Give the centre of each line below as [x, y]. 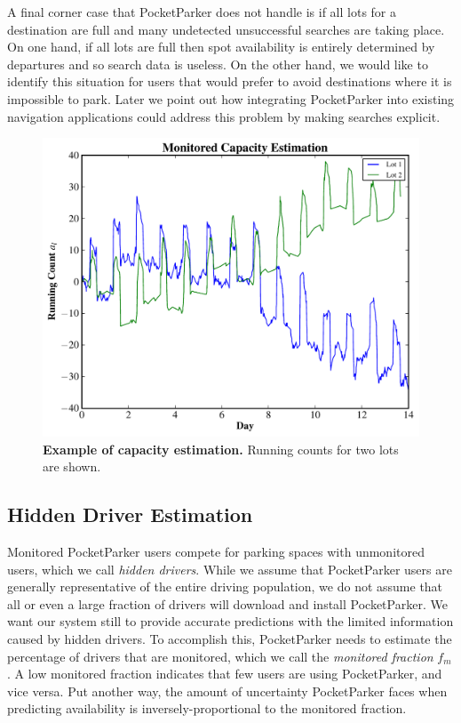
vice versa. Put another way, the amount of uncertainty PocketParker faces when [227, 691]
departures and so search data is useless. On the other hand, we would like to [218, 64]
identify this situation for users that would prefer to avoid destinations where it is [230, 81]
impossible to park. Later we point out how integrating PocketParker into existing [231, 98]
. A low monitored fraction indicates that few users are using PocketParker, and [225, 674]
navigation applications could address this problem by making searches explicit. [224, 116]
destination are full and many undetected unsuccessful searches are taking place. [226, 29]
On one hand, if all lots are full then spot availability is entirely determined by [221, 47]
